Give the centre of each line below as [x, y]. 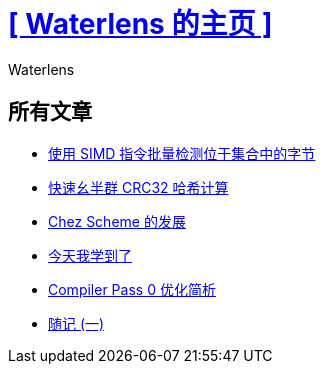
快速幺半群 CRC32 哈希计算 [138, 187]
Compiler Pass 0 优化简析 [132, 289]
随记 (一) [76, 323]
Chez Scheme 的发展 [117, 221]
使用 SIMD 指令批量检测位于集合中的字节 [182, 153]
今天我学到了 [90, 255]
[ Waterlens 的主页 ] [140, 24]
